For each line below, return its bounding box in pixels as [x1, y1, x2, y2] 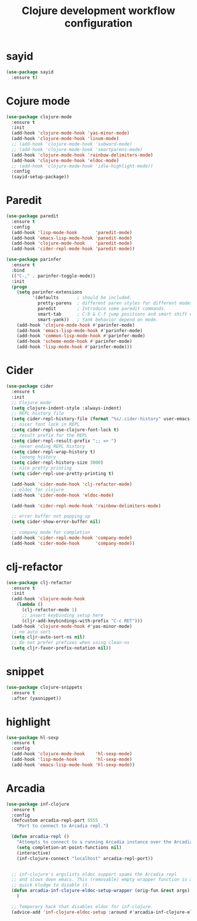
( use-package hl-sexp [6, 735, 59, 741]
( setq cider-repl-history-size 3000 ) [11, 460, 104, 465]
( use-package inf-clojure [6, 801, 69, 807]
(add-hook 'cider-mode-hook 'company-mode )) [11, 540, 135, 546]
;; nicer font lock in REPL [11, 421, 80, 427]
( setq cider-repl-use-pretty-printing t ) [11, 471, 114, 477]
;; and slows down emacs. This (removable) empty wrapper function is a [11, 877, 193, 883]
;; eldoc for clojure [11, 487, 64, 493]
